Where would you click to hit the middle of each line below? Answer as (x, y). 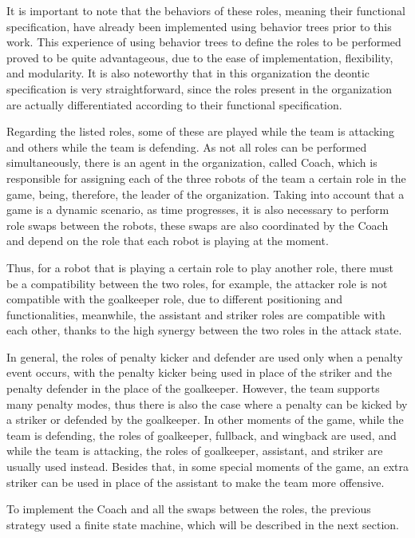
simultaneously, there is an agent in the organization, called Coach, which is (192, 162)
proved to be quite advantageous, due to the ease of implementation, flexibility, (200, 57)
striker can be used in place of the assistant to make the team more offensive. (196, 482)
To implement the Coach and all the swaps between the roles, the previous (189, 509)
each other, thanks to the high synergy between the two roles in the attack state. (204, 330)
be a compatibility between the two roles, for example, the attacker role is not (197, 283)
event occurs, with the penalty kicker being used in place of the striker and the (199, 372)
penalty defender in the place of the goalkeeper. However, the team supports (193, 388)
